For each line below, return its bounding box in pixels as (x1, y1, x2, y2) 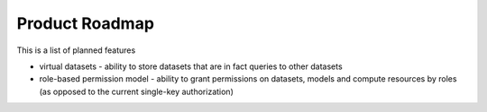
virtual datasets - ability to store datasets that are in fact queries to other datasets (39, 61, 343, 72)
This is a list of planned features (16, 45, 136, 56)
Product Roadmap (16, 13, 155, 33)
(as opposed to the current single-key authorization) (39, 86, 234, 97)
